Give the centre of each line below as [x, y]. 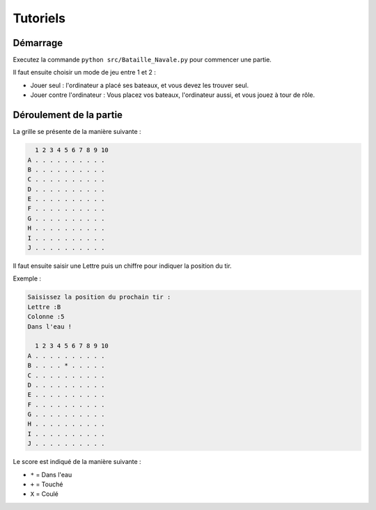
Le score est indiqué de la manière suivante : [77, 462]
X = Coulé [45, 494]
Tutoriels [39, 18]
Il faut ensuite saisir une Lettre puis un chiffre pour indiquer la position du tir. [123, 266]
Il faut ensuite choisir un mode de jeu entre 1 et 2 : [85, 73]
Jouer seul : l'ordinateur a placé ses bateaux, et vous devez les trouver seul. [140, 85]
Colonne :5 [46, 317]
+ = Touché [47, 484]
